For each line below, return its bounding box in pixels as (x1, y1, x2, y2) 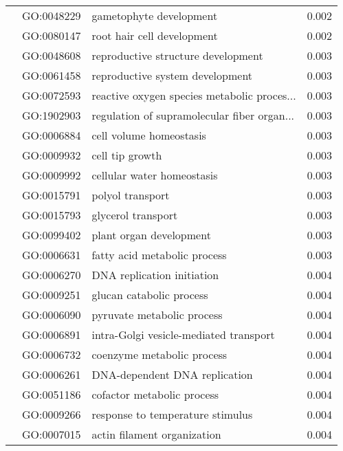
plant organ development (91, 227, 211, 243)
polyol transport (91, 187, 170, 203)
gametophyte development (91, 8, 218, 23)
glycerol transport (91, 207, 178, 223)
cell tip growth (91, 147, 162, 163)
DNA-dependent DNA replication (91, 366, 253, 382)
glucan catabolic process (91, 287, 208, 302)
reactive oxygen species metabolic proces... (91, 87, 296, 103)
